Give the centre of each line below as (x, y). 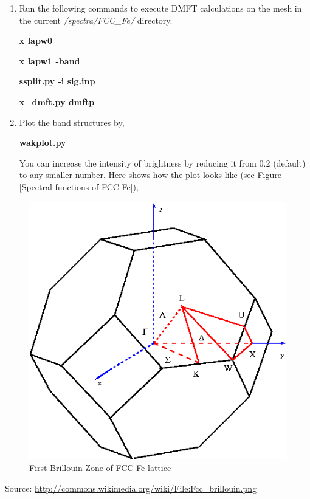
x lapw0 (36, 40)
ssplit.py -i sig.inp (57, 81)
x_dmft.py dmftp (57, 101)
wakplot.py (43, 143)
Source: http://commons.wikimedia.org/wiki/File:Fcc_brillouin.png (131, 488)
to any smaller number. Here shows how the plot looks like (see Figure (150, 175)
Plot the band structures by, (72, 122)
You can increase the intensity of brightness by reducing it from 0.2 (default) (162, 163)
